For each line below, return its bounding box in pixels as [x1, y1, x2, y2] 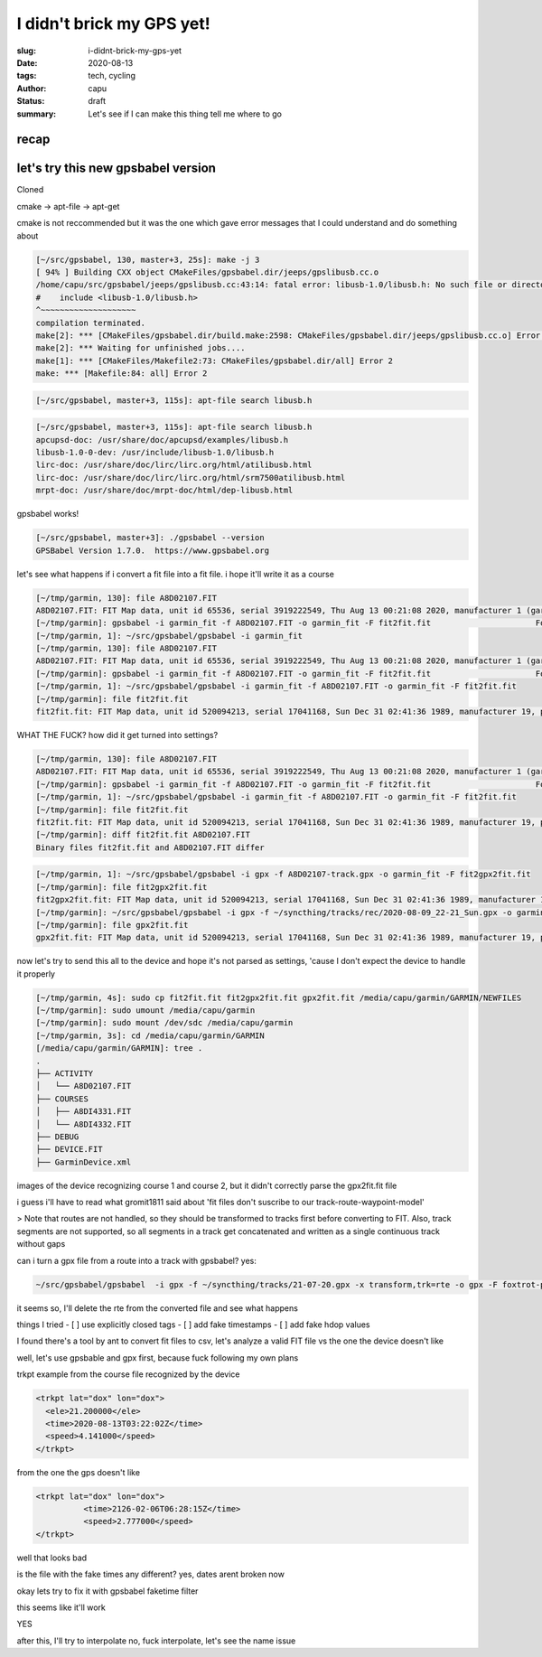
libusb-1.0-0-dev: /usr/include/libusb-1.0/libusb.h [35, 447, 275, 458]
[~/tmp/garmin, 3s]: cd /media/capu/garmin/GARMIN [35, 1030, 266, 1041]
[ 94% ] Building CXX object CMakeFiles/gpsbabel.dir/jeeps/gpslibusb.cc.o [35, 267, 379, 277]
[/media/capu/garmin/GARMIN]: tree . [35, 1044, 203, 1053]
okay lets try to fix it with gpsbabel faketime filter [16, 1586, 199, 1596]
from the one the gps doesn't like [16, 1466, 140, 1477]
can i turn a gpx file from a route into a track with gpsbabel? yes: [16, 1255, 257, 1266]
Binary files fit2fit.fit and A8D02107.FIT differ [35, 842, 266, 853]
